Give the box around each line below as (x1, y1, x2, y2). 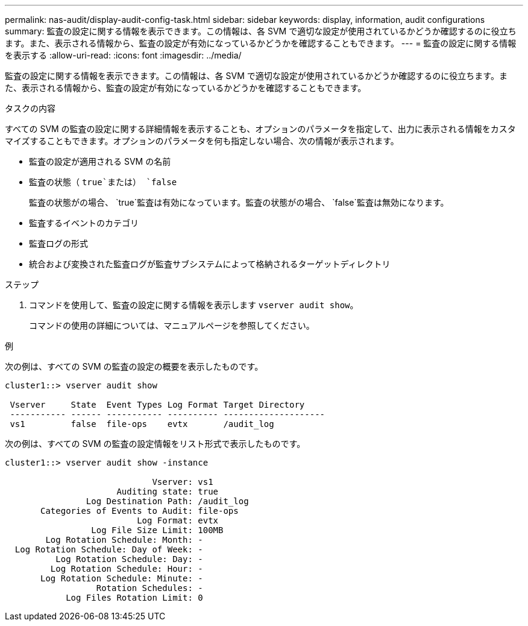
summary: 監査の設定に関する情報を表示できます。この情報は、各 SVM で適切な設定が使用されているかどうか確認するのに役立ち (5, 26, 517, 36)
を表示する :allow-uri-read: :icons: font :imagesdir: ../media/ (5, 50, 242, 60)
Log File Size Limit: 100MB (91, 525, 224, 535)
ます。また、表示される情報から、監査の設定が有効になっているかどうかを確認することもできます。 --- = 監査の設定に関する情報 (5, 38, 517, 48)
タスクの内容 (5, 103, 55, 113)
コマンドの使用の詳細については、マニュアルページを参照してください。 (29, 320, 315, 330)
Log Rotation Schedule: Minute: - (40, 574, 203, 583)
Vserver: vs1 (152, 477, 213, 487)
